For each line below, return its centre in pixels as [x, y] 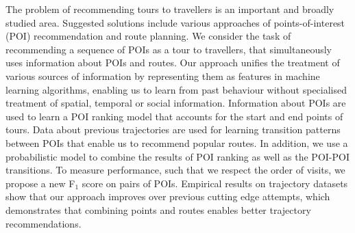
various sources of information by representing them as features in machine [163, 76]
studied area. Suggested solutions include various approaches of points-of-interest [175, 22]
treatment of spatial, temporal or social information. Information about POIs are [176, 103]
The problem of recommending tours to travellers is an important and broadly [170, 9]
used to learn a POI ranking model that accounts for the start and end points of [174, 116]
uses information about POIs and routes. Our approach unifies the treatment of [173, 63]
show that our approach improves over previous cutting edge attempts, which [168, 196]
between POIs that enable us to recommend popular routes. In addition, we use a [177, 142]
